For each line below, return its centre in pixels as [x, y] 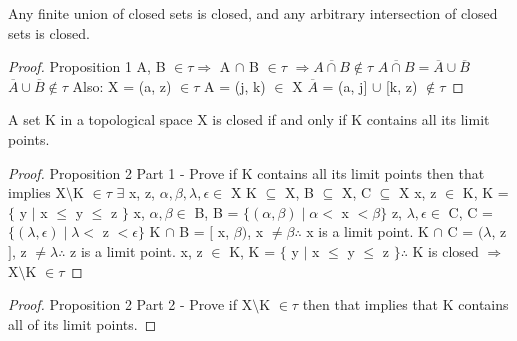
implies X [37, 192]
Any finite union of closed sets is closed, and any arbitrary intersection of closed [253, 13]
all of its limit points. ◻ [82, 323]
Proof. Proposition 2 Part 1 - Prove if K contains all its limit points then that [246, 172]
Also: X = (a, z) [122, 85]
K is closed [445, 250]
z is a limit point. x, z [136, 250]
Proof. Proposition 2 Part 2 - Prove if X [130, 304]
